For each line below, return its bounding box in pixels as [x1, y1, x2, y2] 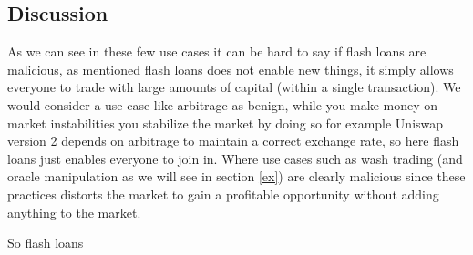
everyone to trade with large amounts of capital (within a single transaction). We [7, 77, 461, 97]
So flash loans [7, 233, 84, 252]
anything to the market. [7, 202, 141, 221]
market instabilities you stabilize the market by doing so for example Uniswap [7, 113, 444, 132]
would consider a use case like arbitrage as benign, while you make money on [7, 95, 438, 114]
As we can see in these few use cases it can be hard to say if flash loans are [7, 42, 427, 61]
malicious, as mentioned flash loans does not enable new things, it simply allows [7, 59, 454, 78]
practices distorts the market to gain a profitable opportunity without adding [7, 184, 439, 203]
